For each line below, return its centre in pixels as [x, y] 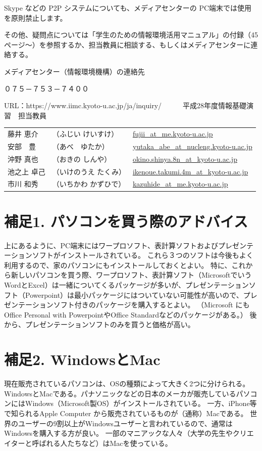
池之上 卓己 [27, 171]
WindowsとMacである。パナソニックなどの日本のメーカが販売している [120, 393]
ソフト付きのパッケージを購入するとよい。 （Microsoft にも [151, 305]
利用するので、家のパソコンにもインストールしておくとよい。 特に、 [118, 265]
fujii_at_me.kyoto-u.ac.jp [173, 134]
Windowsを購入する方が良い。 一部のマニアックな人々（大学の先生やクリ [125, 433]
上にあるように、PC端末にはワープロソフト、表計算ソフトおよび [111, 245]
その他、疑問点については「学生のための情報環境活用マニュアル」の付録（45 [131, 35]
